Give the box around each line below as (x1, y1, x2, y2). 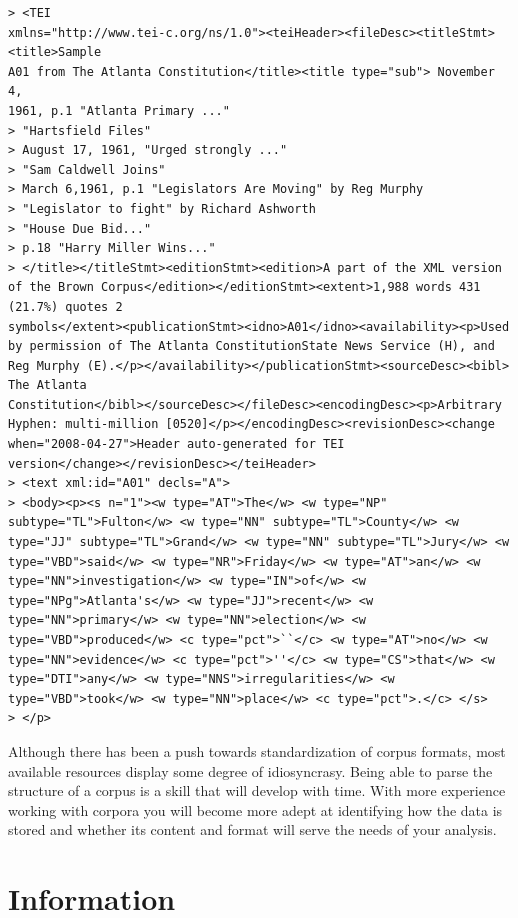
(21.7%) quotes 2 (8, 299, 123, 314)
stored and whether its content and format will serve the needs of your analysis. (8, 819, 497, 840)
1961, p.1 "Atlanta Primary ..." (8, 103, 230, 118)
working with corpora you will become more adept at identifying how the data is (8, 799, 503, 820)
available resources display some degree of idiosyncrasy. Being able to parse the (8, 760, 493, 781)
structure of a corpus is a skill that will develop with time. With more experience (8, 780, 506, 801)
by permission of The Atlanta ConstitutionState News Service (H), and (8, 339, 495, 354)
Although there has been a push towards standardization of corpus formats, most (8, 740, 506, 761)
